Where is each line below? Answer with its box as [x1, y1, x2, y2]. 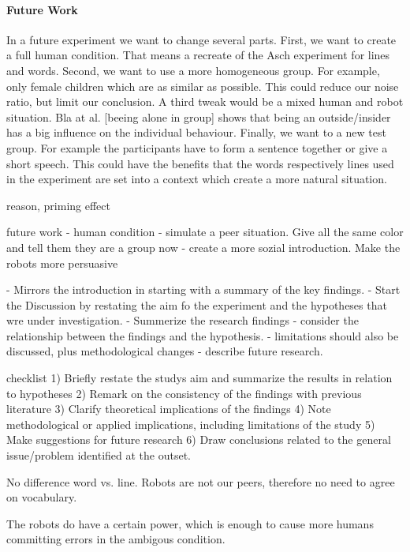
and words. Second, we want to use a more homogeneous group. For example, [6, 62, 380, 78]
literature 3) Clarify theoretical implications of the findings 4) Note [6, 400, 331, 417]
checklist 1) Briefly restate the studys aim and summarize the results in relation [6, 370, 393, 386]
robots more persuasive [6, 254, 118, 271]
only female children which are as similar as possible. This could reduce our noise [6, 77, 399, 94]
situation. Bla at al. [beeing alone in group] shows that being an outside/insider [6, 108, 391, 125]
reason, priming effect [6, 197, 110, 213]
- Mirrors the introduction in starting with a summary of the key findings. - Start [6, 281, 401, 298]
